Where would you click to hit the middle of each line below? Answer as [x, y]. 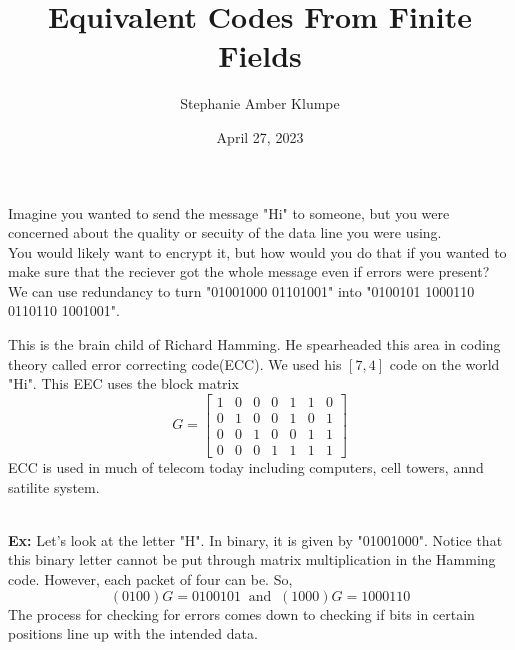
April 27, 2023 [260, 136]
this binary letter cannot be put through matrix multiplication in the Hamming [252, 559]
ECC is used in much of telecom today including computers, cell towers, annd [246, 466]
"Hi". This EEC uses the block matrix [123, 383]
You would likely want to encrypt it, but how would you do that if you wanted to [257, 251]
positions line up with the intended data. [133, 633]
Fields [260, 55]
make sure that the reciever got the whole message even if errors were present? [249, 271]
